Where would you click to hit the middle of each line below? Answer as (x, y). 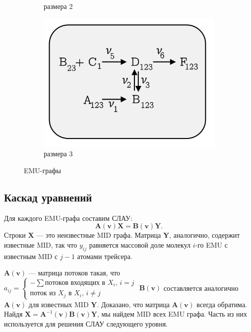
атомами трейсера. (105, 256)
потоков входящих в (75, 283)
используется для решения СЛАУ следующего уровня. (86, 323)
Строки (15, 235)
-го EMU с (211, 244)
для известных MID (59, 304)
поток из (43, 294)
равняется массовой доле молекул (140, 244)
